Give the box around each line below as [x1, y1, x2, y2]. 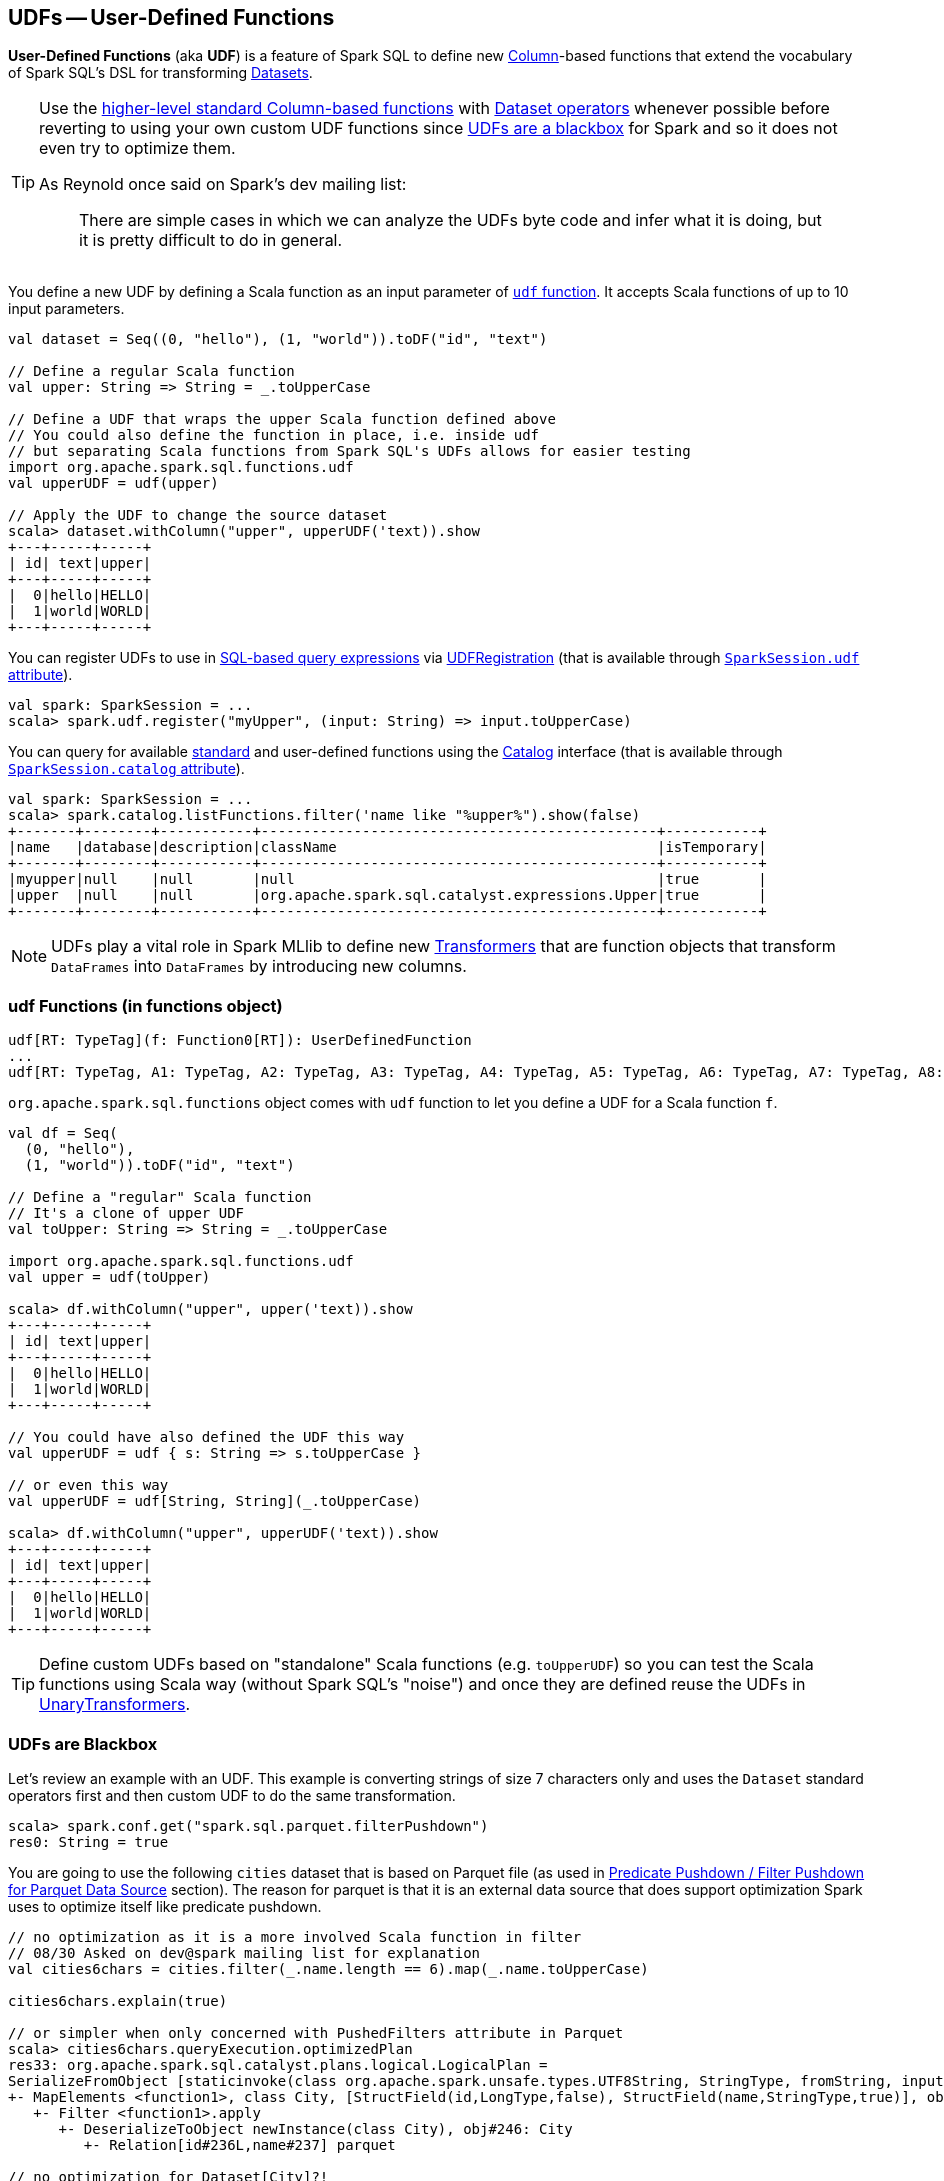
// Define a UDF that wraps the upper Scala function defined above [8, 411, 556, 428]
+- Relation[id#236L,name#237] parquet [83, 2136, 396, 2153]
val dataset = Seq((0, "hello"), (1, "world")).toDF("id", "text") [8, 331, 548, 348]
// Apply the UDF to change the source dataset [8, 507, 388, 524]
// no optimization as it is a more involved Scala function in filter [8, 1928, 582, 1945]
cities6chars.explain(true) [8, 1992, 228, 2009]
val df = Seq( [8, 1125, 118, 1142]
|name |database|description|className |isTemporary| [8, 839, 767, 856]
